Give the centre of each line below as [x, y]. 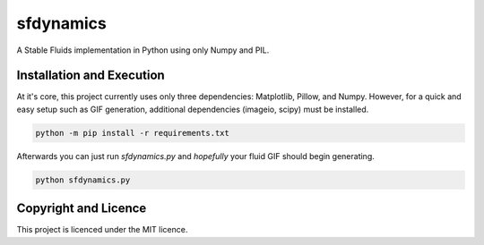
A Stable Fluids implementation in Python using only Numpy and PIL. [143, 50]
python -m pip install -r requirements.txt [133, 133]
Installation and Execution [91, 76]
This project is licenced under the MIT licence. [102, 230]
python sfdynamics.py [83, 180]
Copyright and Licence [82, 209]
